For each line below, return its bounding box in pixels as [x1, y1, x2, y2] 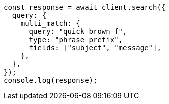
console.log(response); [4, 76, 98, 84]
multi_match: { [20, 19, 80, 27]
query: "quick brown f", [29, 27, 128, 36]
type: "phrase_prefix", [29, 36, 123, 44]
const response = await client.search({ [4, 3, 166, 11]
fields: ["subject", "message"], [29, 44, 161, 52]
